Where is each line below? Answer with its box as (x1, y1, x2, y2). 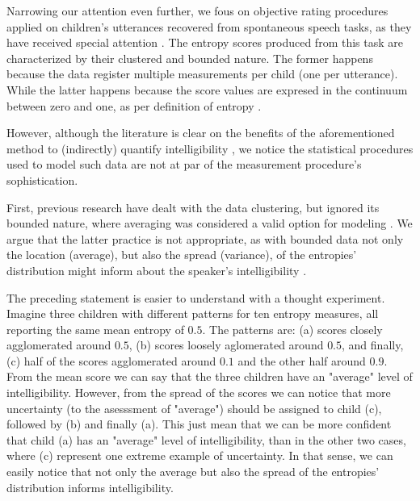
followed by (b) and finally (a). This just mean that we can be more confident (6, 415, 392, 432)
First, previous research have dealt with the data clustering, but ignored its (6, 198, 380, 215)
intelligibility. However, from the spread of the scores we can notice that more (6, 384, 391, 401)
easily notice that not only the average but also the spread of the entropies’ (6, 463, 380, 480)
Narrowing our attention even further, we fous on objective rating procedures (6, 2, 388, 19)
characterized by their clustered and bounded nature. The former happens (6, 49, 373, 66)
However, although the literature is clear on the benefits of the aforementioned (6, 124, 395, 141)
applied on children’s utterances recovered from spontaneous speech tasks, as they (6, 18, 412, 35)
